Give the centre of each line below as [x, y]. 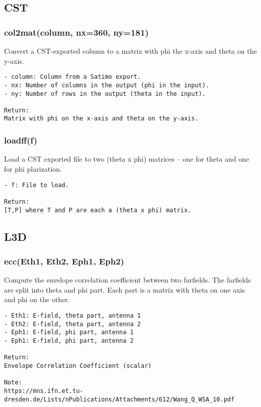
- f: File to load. [36, 185]
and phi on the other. [37, 299]
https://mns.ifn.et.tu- [44, 391]
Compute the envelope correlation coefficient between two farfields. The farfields [127, 280]
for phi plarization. [33, 168]
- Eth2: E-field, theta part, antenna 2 [73, 324]
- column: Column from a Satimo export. [73, 77]
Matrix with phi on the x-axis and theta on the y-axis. [101, 119]
